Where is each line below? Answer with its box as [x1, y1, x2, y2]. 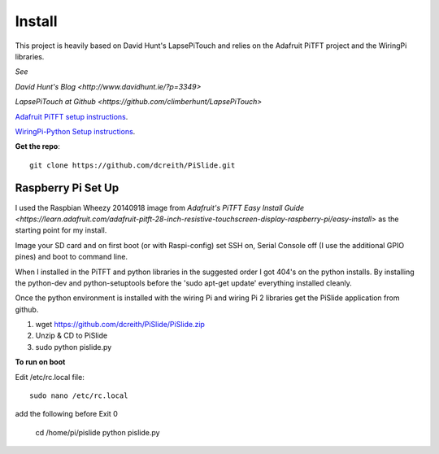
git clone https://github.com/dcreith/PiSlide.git [29, 160, 236, 170]
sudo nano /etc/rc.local [29, 391, 128, 400]
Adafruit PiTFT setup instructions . [15, 111, 128, 121]
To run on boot [15, 357, 66, 367]
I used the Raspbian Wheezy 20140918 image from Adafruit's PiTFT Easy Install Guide [15, 203, 305, 212]
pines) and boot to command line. [15, 252, 128, 262]
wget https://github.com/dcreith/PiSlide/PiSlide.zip [35, 320, 205, 330]
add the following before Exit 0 [15, 409, 118, 419]
